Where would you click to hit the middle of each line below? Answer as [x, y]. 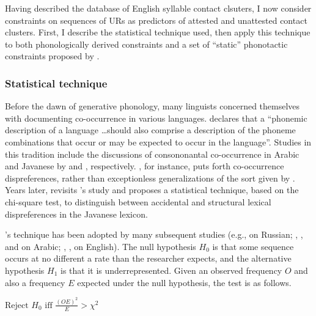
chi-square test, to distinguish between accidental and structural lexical [138, 201]
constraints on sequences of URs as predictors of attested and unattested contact [156, 20]
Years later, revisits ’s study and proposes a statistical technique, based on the [152, 190]
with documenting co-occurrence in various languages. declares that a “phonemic [156, 118]
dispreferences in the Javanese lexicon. [76, 214]
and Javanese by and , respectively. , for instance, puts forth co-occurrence [145, 166]
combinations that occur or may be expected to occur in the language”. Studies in [158, 141]
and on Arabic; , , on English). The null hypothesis [101, 246]
